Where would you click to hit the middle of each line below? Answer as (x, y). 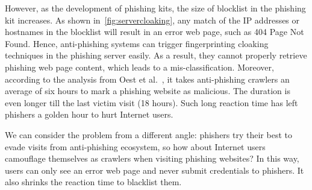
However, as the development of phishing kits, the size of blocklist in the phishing (155, 8)
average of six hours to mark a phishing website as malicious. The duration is (148, 91)
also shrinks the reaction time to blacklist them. (93, 182)
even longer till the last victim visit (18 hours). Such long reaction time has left (151, 102)
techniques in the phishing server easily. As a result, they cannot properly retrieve (156, 55)
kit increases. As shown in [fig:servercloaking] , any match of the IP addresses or (152, 20)
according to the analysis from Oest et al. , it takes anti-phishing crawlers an (147, 79)
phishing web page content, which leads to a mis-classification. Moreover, (139, 67)
